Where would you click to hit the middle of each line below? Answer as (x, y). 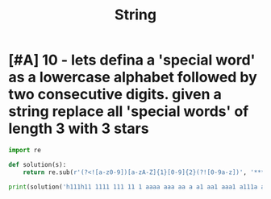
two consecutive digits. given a (115, 95)
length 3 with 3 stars (79, 129)
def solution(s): (38, 164)
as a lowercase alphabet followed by (133, 77)
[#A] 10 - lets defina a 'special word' (132, 60)
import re (25, 150)
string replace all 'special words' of (129, 112)
